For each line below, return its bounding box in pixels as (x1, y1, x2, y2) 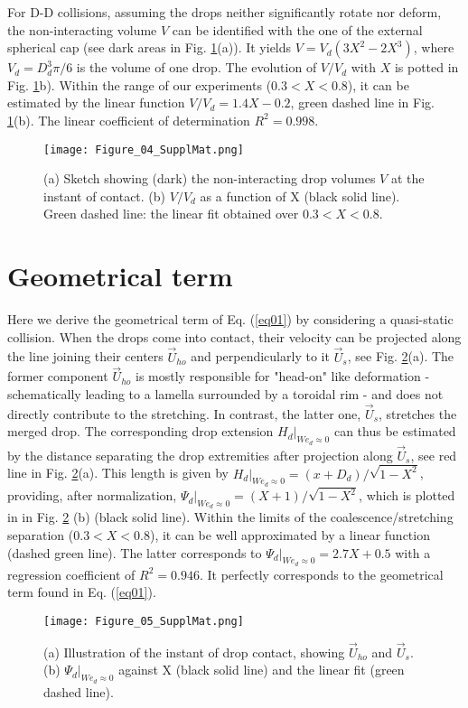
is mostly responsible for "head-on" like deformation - (136, 367, 430, 386)
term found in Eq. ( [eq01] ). (7, 582, 156, 601)
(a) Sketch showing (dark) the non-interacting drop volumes (43, 169, 376, 188)
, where (413, 38, 454, 57)
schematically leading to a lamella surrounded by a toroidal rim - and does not (7, 384, 444, 403)
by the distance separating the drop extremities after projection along (7, 445, 393, 464)
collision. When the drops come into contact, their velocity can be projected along (7, 327, 462, 346)
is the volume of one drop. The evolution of (76, 58, 317, 77)
